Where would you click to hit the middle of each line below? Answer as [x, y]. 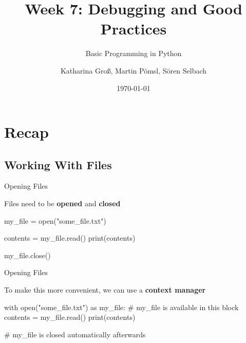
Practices [134, 29]
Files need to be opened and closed [62, 203]
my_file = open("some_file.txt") [55, 220]
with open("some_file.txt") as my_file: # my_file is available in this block [121, 307]
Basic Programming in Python [134, 53]
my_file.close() [27, 255]
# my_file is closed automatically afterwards [75, 334]
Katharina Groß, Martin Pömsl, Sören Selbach [134, 70]
